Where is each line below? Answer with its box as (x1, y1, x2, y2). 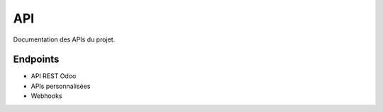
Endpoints (13, 54, 60, 66)
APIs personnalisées (30, 82, 91, 90)
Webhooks (30, 92, 62, 100)
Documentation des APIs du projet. (13, 35, 116, 44)
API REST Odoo (30, 72, 77, 80)
